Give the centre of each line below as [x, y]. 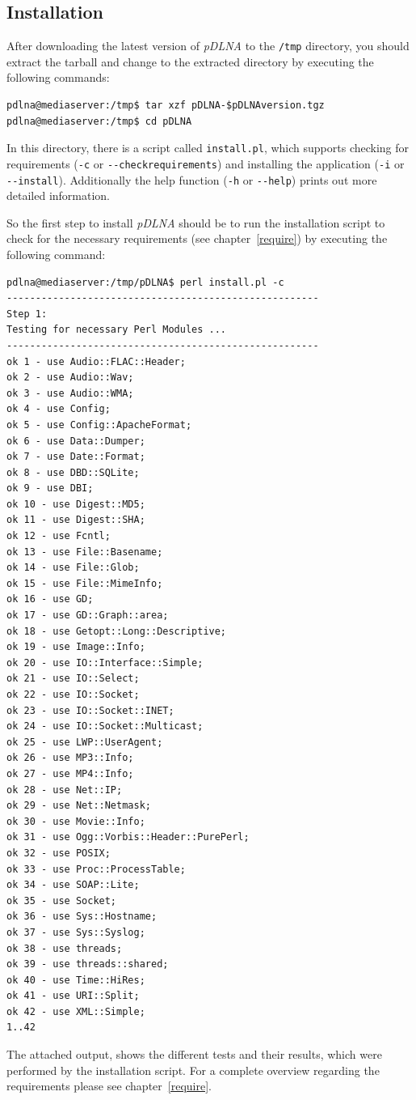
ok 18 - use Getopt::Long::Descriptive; [117, 631]
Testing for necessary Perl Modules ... [117, 330]
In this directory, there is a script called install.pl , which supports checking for [208, 148]
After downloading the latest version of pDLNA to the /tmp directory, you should [208, 46]
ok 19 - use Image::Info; [76, 647]
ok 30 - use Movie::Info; [76, 821]
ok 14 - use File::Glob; [73, 568]
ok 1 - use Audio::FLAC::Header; [96, 361]
